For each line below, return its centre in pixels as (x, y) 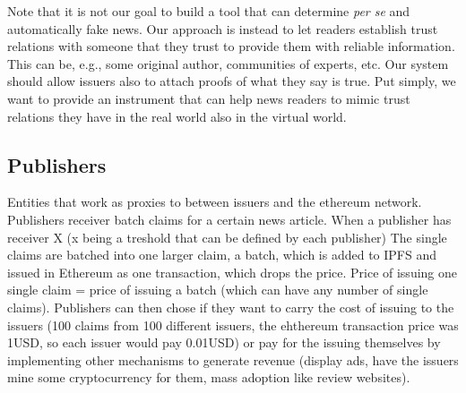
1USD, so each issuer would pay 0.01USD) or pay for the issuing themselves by (224, 342)
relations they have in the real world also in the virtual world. (177, 116)
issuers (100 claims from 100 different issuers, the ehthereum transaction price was (233, 325)
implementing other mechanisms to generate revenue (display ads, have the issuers (233, 359)
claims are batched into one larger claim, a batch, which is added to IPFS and (222, 255)
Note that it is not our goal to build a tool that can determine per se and (209, 11)
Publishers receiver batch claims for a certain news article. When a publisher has (229, 219)
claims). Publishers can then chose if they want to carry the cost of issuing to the (231, 307)
